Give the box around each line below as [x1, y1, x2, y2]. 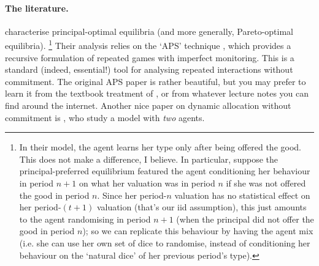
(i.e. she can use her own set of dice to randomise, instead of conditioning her [19, 236, 310, 249]
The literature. [5, 1, 69, 14]
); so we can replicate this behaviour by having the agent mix [82, 224, 313, 237]
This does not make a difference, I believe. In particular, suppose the [19, 152, 278, 165]
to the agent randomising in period [19, 212, 151, 225]
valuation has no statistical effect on [174, 188, 310, 201]
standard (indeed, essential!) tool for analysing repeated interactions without [5, 63, 293, 76]
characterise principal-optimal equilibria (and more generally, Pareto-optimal [5, 24, 293, 37]
